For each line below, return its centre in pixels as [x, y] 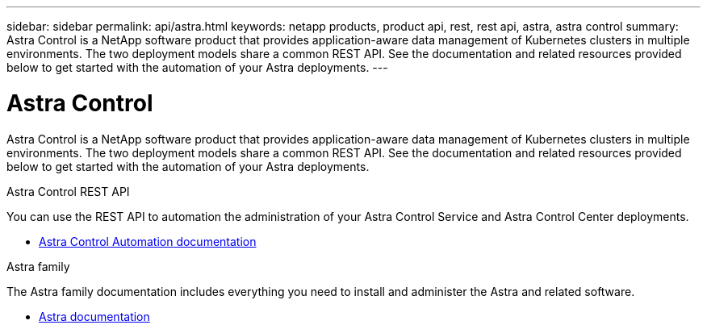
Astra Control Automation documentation [148, 241]
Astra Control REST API [68, 191]
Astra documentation [94, 316]
